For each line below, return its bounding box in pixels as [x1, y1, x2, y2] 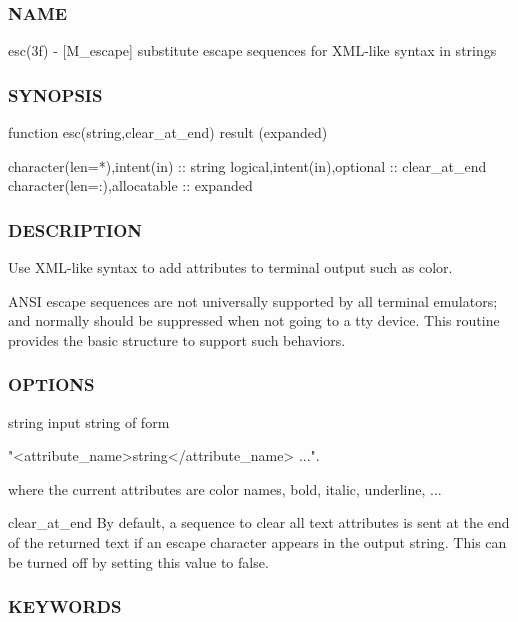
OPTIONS [8, 372, 95, 397]
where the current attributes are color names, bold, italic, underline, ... [8, 478, 442, 499]
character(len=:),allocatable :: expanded [8, 175, 253, 196]
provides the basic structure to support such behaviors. [8, 329, 346, 350]
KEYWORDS [8, 594, 122, 619]
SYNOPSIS [8, 82, 103, 107]
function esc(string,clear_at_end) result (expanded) [8, 122, 328, 143]
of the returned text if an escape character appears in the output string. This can [8, 532, 507, 552]
